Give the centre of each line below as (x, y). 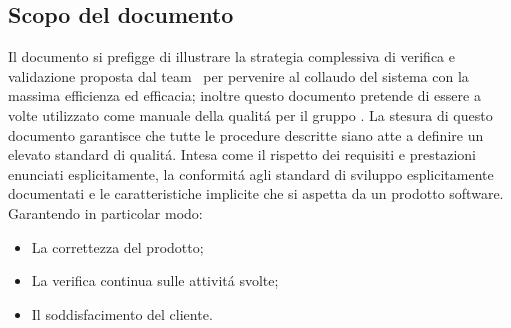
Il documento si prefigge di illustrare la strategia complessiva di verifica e (231, 56)
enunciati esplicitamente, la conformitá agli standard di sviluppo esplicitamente (251, 173)
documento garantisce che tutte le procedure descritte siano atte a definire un (246, 134)
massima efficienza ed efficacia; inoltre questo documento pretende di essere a (244, 95)
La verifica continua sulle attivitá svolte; (155, 280)
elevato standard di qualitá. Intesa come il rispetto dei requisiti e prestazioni (242, 154)
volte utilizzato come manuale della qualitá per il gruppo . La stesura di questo (250, 114)
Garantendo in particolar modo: (105, 212)
